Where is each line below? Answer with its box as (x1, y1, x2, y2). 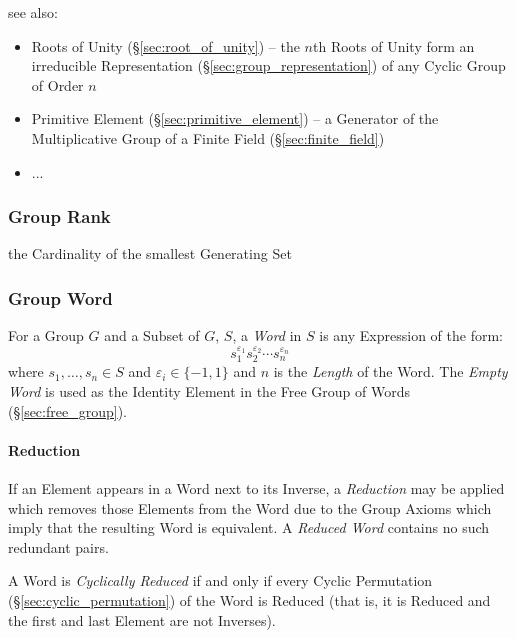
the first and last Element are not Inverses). (8, 609, 276, 630)
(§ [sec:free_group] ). (8, 400, 127, 421)
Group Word (8, 285, 113, 310)
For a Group (8, 325, 84, 346)
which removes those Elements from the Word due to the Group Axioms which (8, 497, 492, 518)
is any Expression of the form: (319, 325, 503, 346)
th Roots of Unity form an (313, 35, 475, 56)
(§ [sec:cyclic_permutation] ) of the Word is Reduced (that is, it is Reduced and (8, 589, 491, 610)
